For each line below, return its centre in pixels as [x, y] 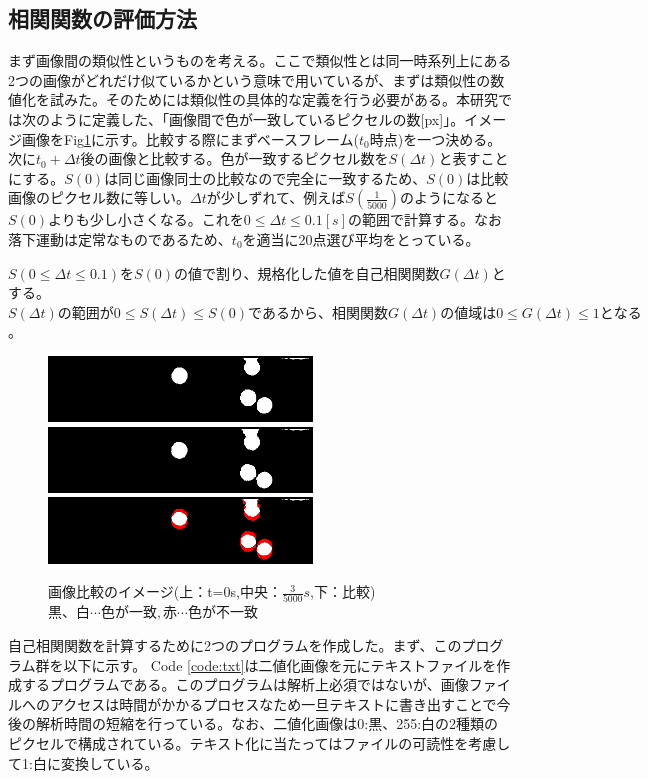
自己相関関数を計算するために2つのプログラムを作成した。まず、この [235, 645]
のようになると [449, 197]
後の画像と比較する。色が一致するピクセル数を [234, 158]
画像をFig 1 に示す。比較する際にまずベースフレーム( [190, 138]
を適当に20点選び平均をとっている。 [361, 238]
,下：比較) [343, 591]
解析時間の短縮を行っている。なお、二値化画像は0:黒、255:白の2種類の [267, 723]
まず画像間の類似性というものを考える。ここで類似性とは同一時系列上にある [260, 60]
